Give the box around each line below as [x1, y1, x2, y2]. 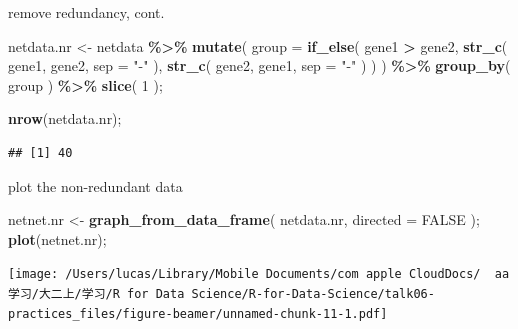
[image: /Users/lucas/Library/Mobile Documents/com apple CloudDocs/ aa [8, 267, 510, 282]
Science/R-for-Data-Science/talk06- [191, 287, 435, 301]
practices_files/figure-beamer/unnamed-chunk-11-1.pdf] [8, 306, 388, 321]
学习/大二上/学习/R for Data [8, 287, 185, 301]
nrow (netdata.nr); [8, 108, 122, 129]
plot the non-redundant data [8, 175, 183, 196]
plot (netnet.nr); [8, 228, 107, 249]
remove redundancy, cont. [8, 2, 165, 22]
